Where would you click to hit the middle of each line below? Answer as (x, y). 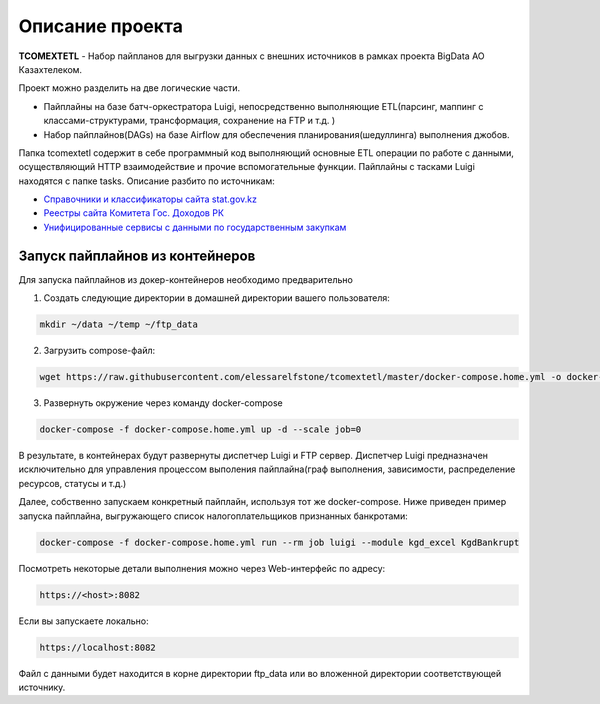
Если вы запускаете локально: (83, 621)
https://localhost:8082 (98, 647)
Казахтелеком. (50, 69)
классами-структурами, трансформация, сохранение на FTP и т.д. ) (189, 121)
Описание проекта (101, 26)
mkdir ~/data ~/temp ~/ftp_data (119, 324)
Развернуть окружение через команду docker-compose (163, 403)
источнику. (42, 687)
